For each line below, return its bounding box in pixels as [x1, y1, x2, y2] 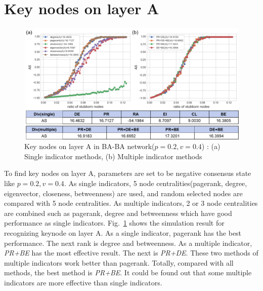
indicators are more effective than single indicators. [4, 277, 162, 287]
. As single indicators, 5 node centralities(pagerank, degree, [64, 177, 247, 188]
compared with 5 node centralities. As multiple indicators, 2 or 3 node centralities [4, 198, 258, 208]
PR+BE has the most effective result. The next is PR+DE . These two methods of [4, 247, 258, 258]
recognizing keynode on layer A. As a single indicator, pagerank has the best [4, 227, 242, 238]
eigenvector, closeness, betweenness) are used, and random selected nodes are [4, 188, 243, 198]
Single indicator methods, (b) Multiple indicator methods [24, 151, 202, 161]
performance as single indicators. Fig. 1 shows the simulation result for [4, 217, 225, 228]
